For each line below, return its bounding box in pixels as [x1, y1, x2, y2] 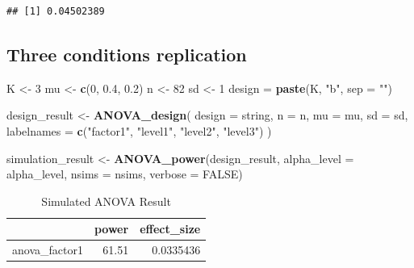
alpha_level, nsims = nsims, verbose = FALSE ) [6, 165, 243, 182]
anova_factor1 [12, 241, 83, 258]
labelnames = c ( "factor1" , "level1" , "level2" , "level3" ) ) [6, 122, 272, 139]
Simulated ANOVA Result [41, 192, 171, 209]
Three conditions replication [6, 41, 247, 66]
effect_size [140, 220, 201, 237]
